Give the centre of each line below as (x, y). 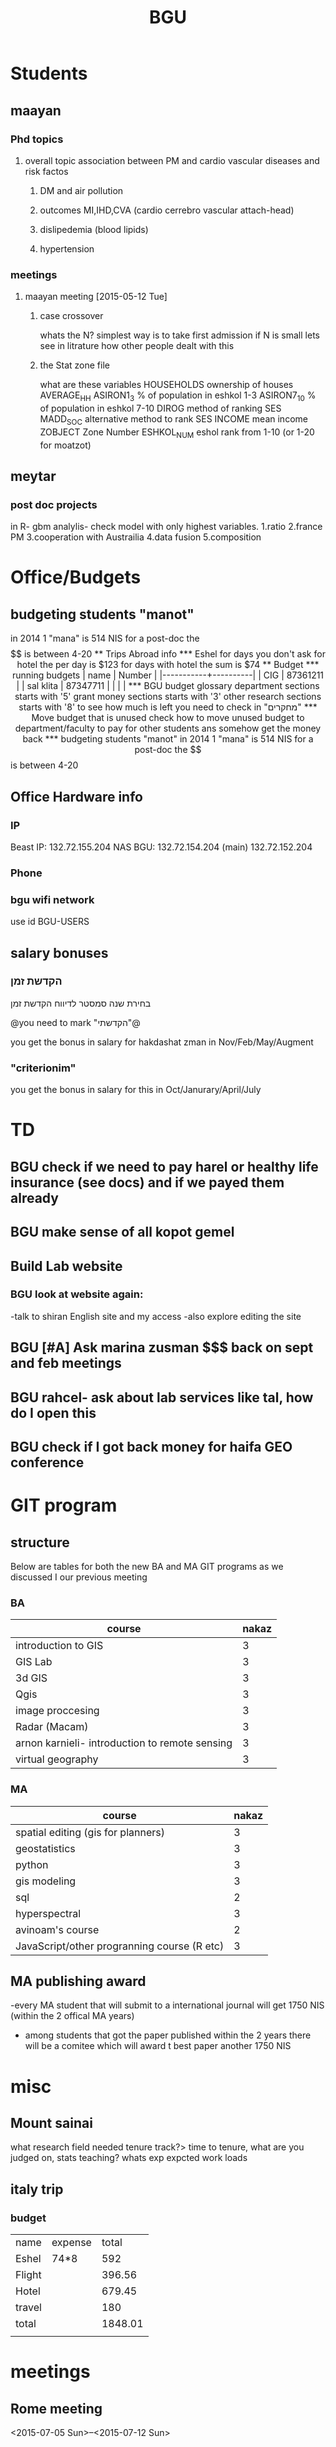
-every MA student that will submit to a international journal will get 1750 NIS (167, 2005)
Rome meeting (56, 2408)
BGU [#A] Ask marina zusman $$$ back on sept (162, 1347)
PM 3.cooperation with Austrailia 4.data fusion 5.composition (136, 537)
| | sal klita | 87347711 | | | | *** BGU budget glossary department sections (168, 686)
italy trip (37, 2189)
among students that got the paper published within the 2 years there (168, 2035)
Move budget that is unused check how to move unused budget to (168, 718)
